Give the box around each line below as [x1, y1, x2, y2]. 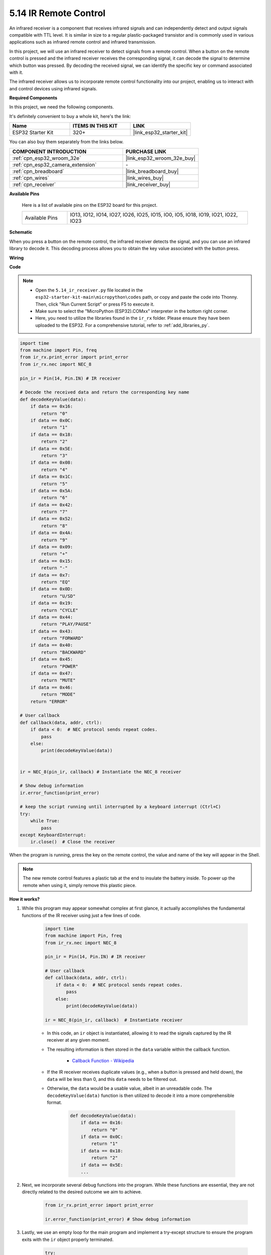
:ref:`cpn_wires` [12, 174, 50, 181]
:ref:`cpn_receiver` [12, 181, 56, 188]
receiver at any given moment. [47, 1037, 110, 1043]
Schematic [9, 229, 33, 235]
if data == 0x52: [30, 516, 73, 522]
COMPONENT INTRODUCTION [12, 148, 87, 155]
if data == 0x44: [30, 614, 73, 620]
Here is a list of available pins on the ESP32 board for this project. [22, 202, 158, 208]
